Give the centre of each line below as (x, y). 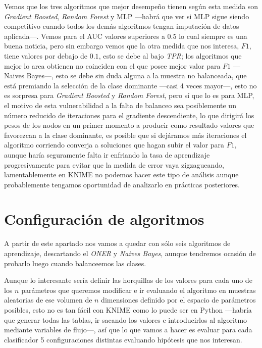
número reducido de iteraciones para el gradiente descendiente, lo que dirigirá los (129, 115)
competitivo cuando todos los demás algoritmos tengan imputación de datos (122, 26)
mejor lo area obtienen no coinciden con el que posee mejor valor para (112, 65)
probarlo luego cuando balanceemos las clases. (75, 263)
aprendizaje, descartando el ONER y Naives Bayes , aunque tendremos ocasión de (130, 253)
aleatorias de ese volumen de (48, 300)
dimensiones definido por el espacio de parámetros (178, 300)
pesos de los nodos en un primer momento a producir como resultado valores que (129, 125)
